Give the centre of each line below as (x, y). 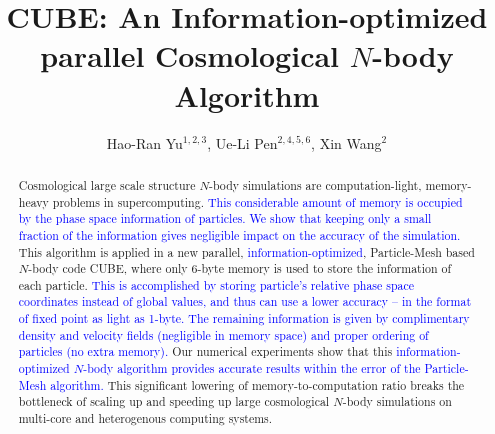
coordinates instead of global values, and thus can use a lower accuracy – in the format (245, 301)
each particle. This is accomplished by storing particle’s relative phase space (216, 284)
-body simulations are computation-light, (315, 184)
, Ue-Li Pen (242, 142)
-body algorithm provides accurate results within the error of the (252, 368)
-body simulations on (397, 401)
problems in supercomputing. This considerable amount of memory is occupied (257, 201)
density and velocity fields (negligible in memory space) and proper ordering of (223, 334)
